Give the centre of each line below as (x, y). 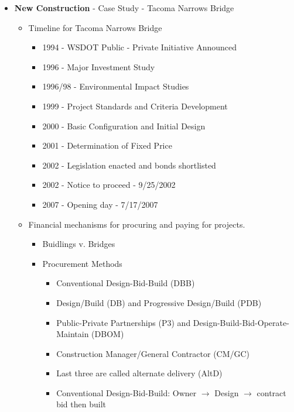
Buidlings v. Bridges (79, 244)
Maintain (73, 334)
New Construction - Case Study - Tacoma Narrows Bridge (124, 8)
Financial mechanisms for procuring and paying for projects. (137, 224)
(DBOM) (108, 334)
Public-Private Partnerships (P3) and (124, 322)
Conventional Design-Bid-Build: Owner (127, 392)
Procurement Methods (82, 263)
